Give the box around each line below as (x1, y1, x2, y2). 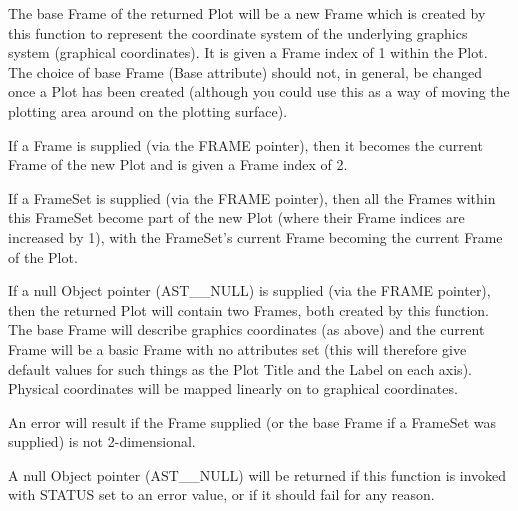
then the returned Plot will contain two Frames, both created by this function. (8, 299, 490, 320)
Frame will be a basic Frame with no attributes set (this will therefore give (8, 338, 467, 359)
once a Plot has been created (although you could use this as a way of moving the (8, 81, 510, 102)
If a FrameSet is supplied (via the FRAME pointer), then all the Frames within (8, 187, 496, 208)
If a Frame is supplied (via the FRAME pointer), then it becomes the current (8, 134, 483, 155)
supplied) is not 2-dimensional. (8, 431, 196, 452)
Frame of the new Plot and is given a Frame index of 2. (8, 154, 348, 175)
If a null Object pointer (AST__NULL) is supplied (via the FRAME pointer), (8, 280, 491, 301)
